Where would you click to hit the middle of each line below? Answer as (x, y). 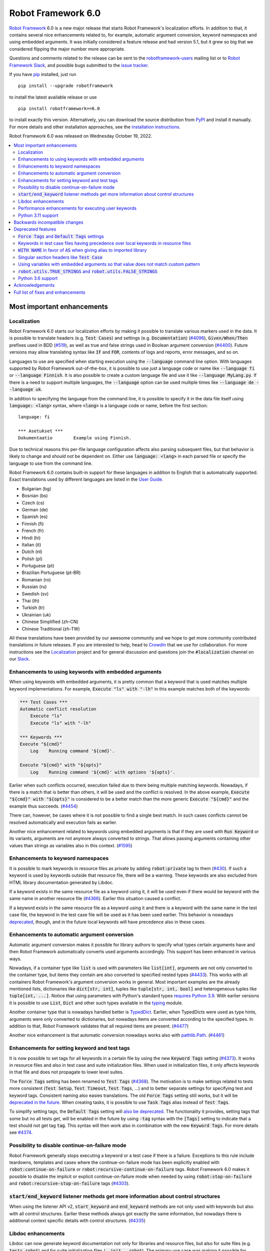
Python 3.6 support (38, 278)
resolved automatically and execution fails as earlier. (63, 822)
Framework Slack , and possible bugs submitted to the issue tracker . (79, 65)
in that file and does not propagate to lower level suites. (66, 1072)
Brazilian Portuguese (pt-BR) (51, 572)
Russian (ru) (34, 587)
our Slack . (19, 659)
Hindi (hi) (31, 537)
